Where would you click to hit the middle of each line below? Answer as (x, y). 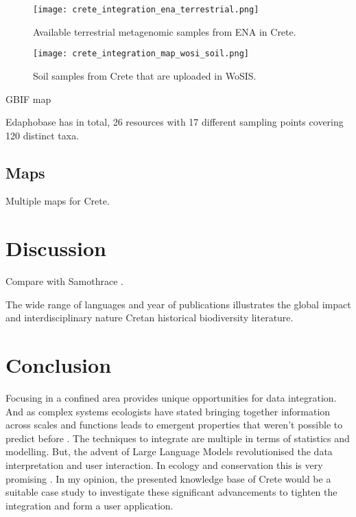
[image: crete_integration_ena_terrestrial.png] (146, 10)
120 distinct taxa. (43, 135)
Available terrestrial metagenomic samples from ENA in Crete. (165, 31)
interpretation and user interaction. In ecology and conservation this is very (164, 465)
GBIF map (28, 99)
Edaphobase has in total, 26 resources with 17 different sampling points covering (175, 122)
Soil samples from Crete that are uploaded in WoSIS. (145, 75)
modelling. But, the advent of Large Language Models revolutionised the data (169, 451)
